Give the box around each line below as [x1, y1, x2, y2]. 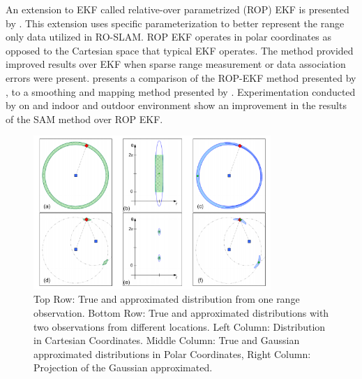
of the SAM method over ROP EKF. [6, 111, 163, 126]
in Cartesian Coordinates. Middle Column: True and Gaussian [33, 333, 300, 348]
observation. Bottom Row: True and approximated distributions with [33, 305, 329, 320]
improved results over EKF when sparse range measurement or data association [6, 57, 346, 71]
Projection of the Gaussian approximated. [33, 360, 213, 375]
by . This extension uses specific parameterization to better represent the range [6, 15, 345, 30]
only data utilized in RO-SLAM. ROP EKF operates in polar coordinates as [6, 29, 332, 44]
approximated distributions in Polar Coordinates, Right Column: [33, 346, 311, 361]
